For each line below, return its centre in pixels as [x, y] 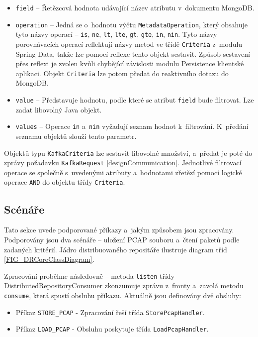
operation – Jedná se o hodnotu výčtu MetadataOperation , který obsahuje [131, 24]
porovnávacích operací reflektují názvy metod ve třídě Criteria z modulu [129, 44]
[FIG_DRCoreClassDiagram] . [49, 259]
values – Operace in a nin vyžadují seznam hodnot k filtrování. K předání [132, 126]
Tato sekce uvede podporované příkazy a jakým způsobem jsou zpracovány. [119, 230]
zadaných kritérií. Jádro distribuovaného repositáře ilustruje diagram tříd [116, 249]
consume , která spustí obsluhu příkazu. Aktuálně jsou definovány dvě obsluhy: [123, 295]
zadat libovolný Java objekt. [59, 109]
